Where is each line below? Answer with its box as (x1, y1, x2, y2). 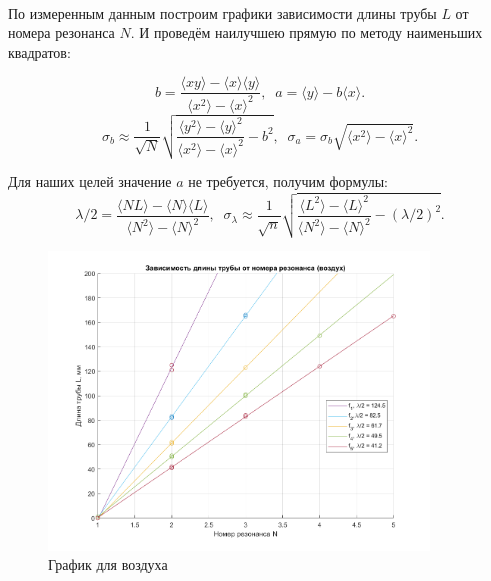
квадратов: (8, 41, 71, 62)
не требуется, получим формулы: (188, 171, 388, 192)
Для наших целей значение (8, 171, 172, 192)
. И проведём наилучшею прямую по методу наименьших (130, 22, 483, 43)
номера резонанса (8, 22, 115, 43)
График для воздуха (48, 554, 168, 575)
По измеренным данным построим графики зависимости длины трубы (8, 2, 437, 23)
